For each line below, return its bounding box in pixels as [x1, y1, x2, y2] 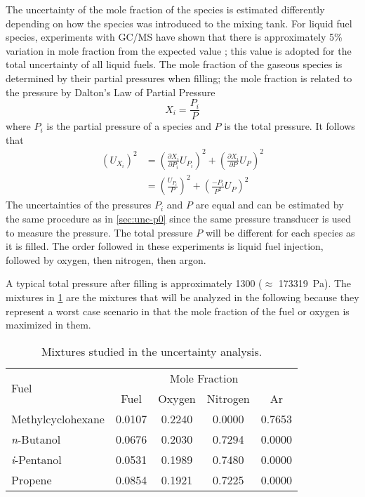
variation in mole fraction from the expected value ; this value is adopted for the [6, 43, 352, 58]
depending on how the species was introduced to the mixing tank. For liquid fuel [6, 15, 352, 30]
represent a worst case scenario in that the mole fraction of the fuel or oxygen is [6, 303, 350, 318]
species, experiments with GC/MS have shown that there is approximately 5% [6, 29, 343, 44]
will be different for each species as [205, 225, 355, 239]
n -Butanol [11, 430, 61, 447]
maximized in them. [6, 317, 91, 332]
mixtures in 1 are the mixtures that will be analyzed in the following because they [6, 290, 359, 305]
